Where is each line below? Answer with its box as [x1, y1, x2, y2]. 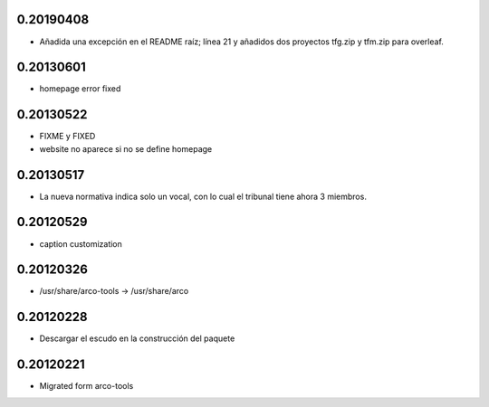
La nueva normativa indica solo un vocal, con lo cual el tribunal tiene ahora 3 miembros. [39, 191, 367, 202]
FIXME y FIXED [39, 131, 96, 142]
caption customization [39, 238, 122, 249]
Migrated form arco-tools [39, 381, 134, 392]
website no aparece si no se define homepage [39, 143, 213, 154]
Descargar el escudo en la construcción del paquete [39, 333, 235, 344]
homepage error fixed [39, 83, 121, 94]
